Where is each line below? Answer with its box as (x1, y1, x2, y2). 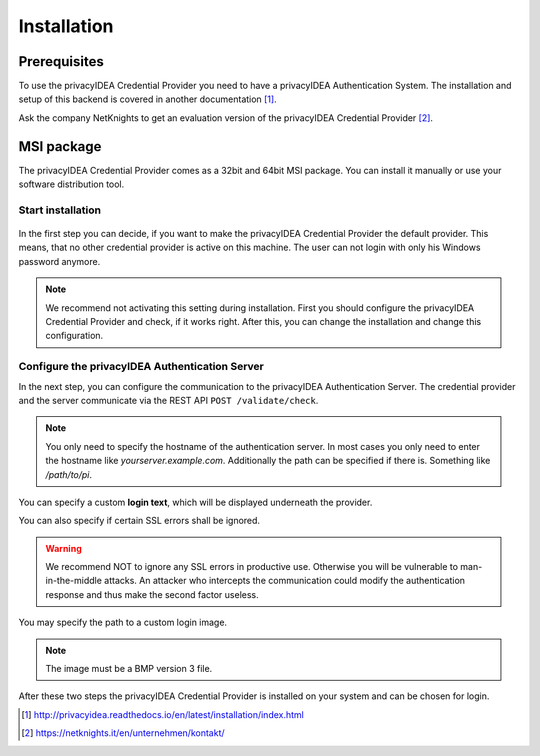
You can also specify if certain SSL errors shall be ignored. (18, 515, 260, 527)
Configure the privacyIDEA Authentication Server (18, 360, 264, 374)
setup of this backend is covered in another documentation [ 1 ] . (18, 93, 277, 105)
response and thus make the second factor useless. (45, 588, 259, 600)
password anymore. (18, 255, 101, 267)
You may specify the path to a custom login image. (18, 616, 228, 629)
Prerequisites (18, 53, 104, 70)
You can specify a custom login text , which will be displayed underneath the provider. (18, 496, 373, 508)
